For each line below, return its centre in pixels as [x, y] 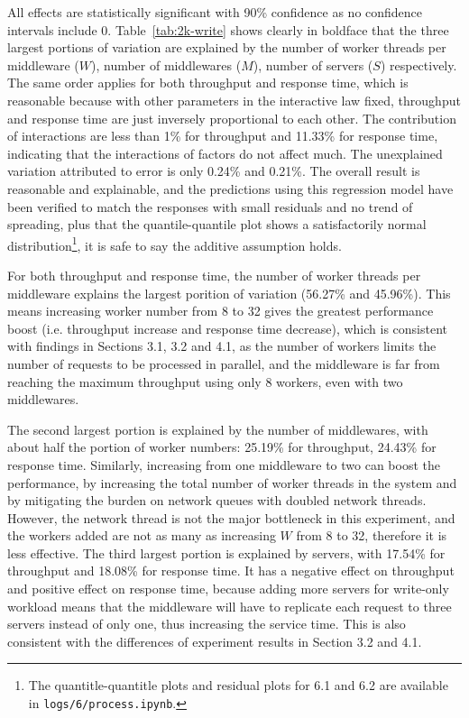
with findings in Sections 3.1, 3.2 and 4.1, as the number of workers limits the [222, 346]
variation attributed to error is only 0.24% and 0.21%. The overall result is [214, 171]
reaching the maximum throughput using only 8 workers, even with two [205, 381]
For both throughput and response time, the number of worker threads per [214, 275]
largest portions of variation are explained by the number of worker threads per [227, 47]
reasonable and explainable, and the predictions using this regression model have [230, 188]
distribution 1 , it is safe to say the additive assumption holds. [175, 244]
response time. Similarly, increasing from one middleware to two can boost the [224, 464]
